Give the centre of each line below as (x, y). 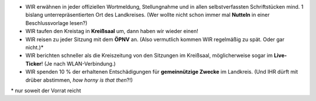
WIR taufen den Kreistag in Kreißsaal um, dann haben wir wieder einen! (112, 31)
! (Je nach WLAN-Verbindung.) (79, 63)
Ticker (34, 63)
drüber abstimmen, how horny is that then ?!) (79, 80)
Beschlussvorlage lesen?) (56, 23)
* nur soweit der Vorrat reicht (46, 91)
